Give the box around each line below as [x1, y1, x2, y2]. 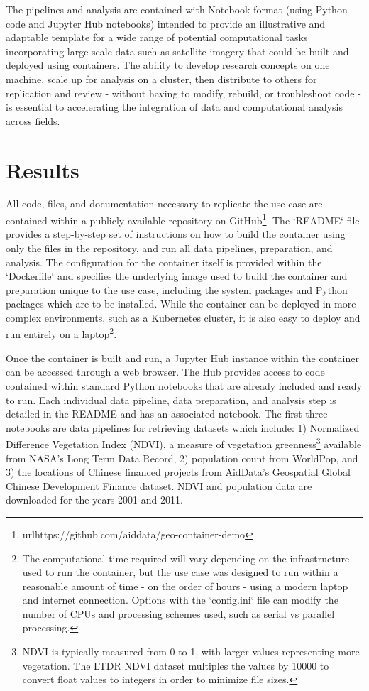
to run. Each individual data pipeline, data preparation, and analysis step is [6, 392, 336, 407]
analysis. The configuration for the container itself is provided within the [6, 254, 322, 269]
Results [6, 155, 79, 184]
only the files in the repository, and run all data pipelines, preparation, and [6, 240, 333, 255]
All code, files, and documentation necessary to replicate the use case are [6, 196, 323, 211]
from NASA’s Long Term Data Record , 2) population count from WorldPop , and [6, 450, 358, 465]
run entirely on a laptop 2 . [6, 325, 117, 342]
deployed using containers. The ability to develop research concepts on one [6, 58, 330, 72]
